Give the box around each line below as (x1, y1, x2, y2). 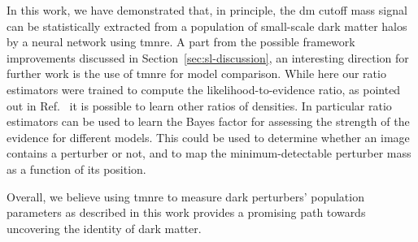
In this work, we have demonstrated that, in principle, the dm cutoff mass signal (7, 2, 407, 18)
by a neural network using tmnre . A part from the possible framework (7, 33, 355, 50)
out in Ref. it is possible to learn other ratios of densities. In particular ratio (7, 97, 392, 114)
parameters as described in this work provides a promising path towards (7, 204, 366, 221)
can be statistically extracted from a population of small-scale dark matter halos (7, 17, 407, 34)
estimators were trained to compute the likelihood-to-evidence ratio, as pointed (7, 80, 401, 97)
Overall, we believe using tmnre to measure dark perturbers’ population (7, 188, 364, 205)
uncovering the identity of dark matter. (7, 219, 202, 236)
